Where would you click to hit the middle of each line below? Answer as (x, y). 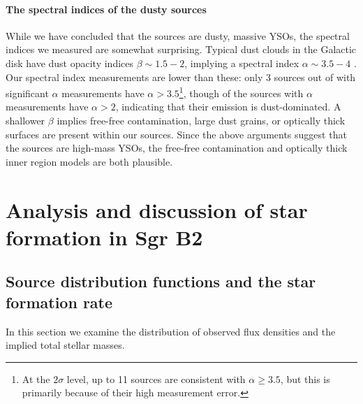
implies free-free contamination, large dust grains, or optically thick (201, 121)
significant (27, 93)
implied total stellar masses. (65, 345)
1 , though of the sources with (241, 92)
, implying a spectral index (242, 63)
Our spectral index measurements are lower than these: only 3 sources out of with (181, 77)
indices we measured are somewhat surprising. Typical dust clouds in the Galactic (181, 49)
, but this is (305, 378)
